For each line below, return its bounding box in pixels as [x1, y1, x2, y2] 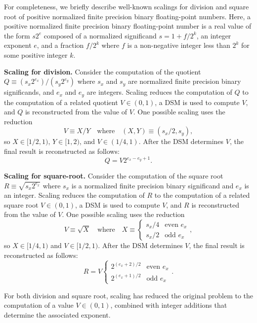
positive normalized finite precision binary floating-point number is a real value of [4, 21, 252, 31]
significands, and [4, 87, 54, 97]
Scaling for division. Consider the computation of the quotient [4, 66, 201, 76]
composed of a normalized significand [43, 30, 157, 40]
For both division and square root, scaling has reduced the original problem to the [4, 290, 254, 300]
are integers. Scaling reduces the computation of [86, 87, 232, 97]
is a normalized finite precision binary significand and [71, 180, 234, 190]
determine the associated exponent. [4, 309, 111, 320]
